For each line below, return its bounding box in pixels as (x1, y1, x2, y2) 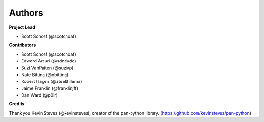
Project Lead (9, 24, 36, 30)
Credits (9, 101, 24, 107)
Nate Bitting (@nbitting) (21, 71, 69, 78)
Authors (9, 7, 44, 18)
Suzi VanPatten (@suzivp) (21, 65, 74, 71)
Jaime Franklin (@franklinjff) (21, 85, 78, 91)
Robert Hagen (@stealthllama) (21, 79, 83, 84)
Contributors (9, 42, 36, 48)
